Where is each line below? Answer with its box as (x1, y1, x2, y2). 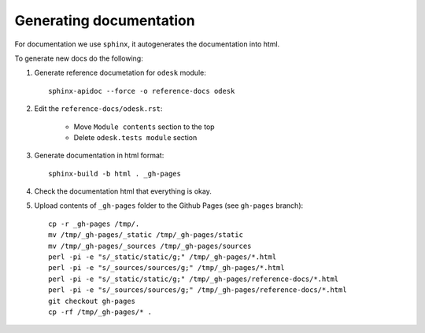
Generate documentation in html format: (34, 150, 164, 161)
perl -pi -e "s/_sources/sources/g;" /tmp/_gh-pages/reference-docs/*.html (48, 286, 347, 294)
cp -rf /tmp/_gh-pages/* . (48, 307, 153, 316)
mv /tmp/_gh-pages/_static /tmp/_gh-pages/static (48, 231, 244, 239)
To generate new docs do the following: (14, 54, 143, 63)
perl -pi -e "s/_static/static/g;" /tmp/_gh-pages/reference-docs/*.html (48, 274, 339, 283)
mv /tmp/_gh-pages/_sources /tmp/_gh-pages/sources (48, 241, 252, 250)
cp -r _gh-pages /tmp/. (48, 219, 140, 228)
